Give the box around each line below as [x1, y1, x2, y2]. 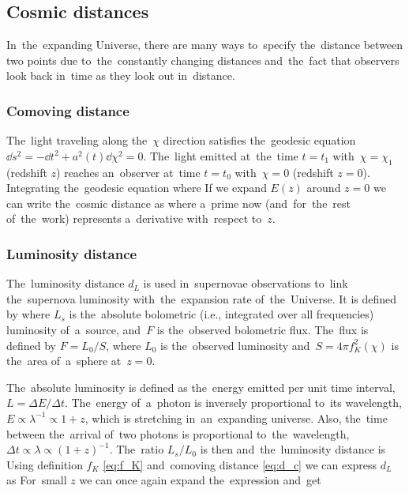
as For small [6, 472, 67, 488]
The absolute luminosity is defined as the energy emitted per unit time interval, [6, 378, 396, 395]
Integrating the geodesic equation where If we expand [6, 179, 267, 196]
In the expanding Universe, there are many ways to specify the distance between [6, 36, 403, 53]
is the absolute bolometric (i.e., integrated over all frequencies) [69, 306, 374, 322]
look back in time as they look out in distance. [6, 67, 235, 84]
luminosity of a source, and [6, 321, 141, 337]
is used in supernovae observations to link [143, 275, 348, 292]
